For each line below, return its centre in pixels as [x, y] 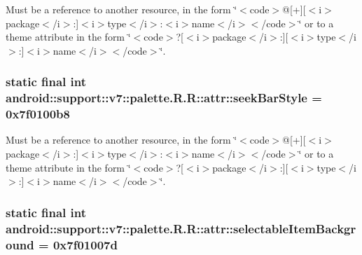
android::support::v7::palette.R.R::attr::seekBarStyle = [164, 98]
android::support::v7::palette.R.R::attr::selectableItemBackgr [181, 228]
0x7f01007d [85, 244]
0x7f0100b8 [38, 114]
